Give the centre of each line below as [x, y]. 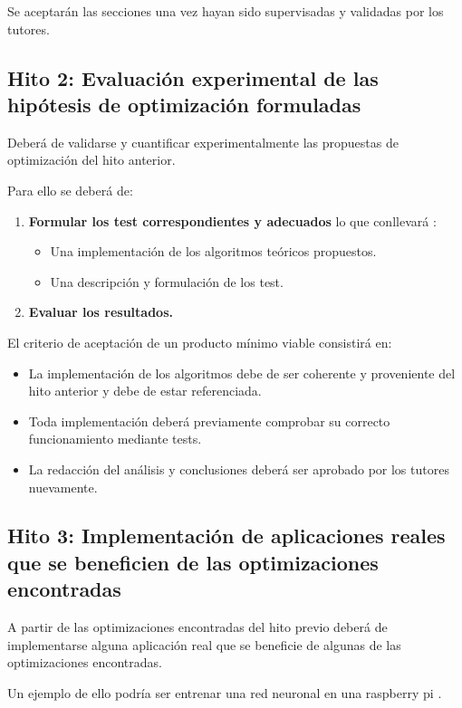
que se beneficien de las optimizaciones [193, 562]
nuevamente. [63, 487]
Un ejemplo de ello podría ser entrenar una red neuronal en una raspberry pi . [225, 692]
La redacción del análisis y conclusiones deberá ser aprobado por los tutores [239, 469]
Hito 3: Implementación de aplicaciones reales [226, 536]
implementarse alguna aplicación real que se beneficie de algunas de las [204, 644]
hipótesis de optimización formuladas [184, 104]
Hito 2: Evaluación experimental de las [193, 77]
